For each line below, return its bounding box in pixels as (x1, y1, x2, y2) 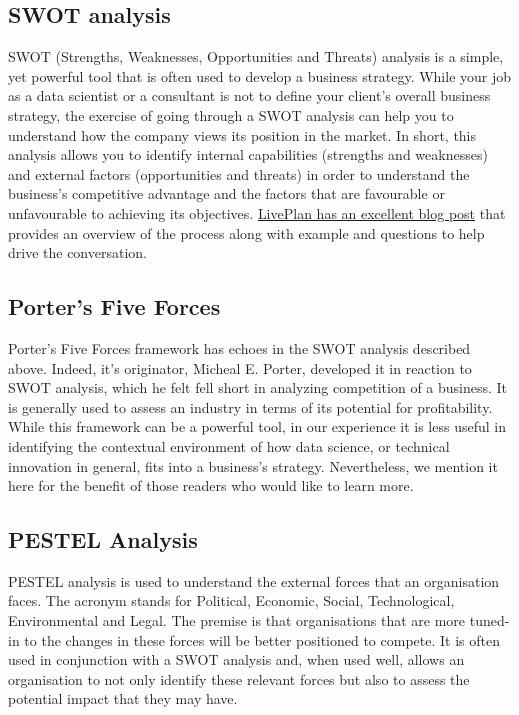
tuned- (469, 610, 510, 631)
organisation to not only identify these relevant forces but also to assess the (8, 668, 470, 689)
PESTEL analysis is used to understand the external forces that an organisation (8, 570, 500, 591)
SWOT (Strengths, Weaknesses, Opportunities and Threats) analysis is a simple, (8, 46, 504, 67)
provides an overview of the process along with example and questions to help (8, 222, 485, 243)
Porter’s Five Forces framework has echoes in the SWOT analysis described (8, 337, 471, 358)
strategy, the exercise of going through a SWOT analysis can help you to (8, 104, 454, 125)
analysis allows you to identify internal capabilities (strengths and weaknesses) (8, 144, 488, 165)
